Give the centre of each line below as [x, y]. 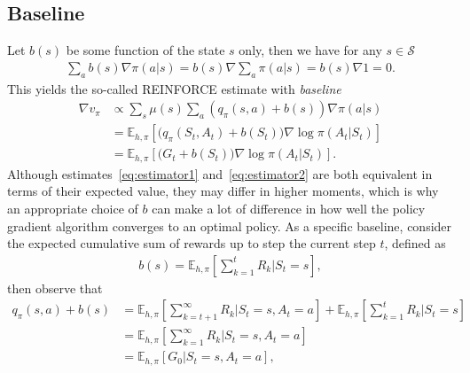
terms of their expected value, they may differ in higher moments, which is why [223, 191]
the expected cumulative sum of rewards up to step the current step [192, 243]
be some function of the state [145, 50]
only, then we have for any [310, 50]
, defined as [415, 243]
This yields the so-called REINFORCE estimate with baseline [174, 88]
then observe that [55, 288]
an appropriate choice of [73, 208]
